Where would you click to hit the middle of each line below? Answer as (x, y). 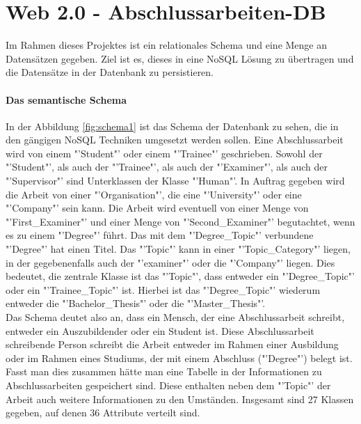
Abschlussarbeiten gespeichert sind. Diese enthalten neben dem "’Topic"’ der (168, 385)
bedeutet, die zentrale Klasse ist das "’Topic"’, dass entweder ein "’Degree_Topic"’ (180, 276)
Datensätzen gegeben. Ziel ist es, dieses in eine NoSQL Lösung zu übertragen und (180, 58)
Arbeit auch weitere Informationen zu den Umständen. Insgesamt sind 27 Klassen (180, 399)
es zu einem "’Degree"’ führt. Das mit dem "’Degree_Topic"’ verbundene (160, 235)
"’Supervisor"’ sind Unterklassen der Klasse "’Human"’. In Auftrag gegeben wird (175, 181)
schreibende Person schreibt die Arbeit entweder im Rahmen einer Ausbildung (172, 344)
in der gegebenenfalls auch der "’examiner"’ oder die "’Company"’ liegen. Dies (170, 262)
